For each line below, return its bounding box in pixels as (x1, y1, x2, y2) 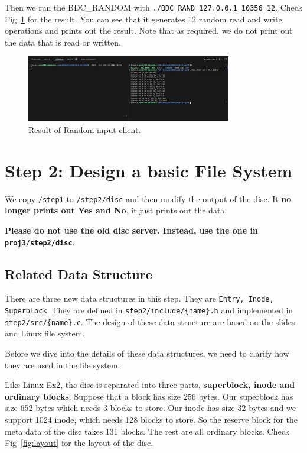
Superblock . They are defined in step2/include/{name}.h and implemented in (5, 304, 293, 316)
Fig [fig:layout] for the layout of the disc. (5, 436, 153, 449)
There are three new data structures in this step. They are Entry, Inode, (5, 292, 274, 305)
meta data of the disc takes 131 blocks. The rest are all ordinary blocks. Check (5, 425, 289, 437)
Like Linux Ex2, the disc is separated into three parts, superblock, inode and (5, 378, 295, 391)
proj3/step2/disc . (5, 235, 75, 248)
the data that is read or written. (5, 35, 121, 48)
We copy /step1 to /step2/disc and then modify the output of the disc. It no (5, 192, 292, 205)
